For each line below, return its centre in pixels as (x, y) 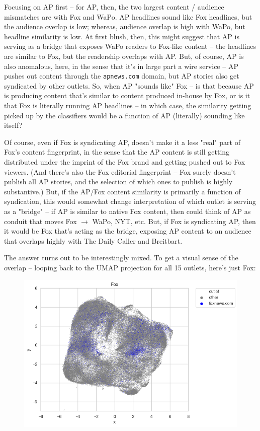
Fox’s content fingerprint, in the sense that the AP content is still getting (117, 152)
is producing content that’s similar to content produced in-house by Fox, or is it (127, 95)
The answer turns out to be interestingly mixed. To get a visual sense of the (121, 258)
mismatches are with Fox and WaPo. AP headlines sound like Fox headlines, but (128, 16)
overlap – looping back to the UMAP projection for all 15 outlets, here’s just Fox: (130, 267)
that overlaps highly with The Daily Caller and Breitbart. (93, 240)
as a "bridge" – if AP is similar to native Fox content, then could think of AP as (127, 211)
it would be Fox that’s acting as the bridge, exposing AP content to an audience (128, 231)
